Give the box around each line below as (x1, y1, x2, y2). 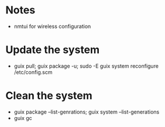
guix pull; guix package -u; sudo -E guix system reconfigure (13, 62, 159, 69)
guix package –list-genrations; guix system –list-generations (13, 108, 160, 115)
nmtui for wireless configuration (13, 23, 91, 30)
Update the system (5, 43, 100, 57)
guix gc (13, 114, 33, 121)
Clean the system (5, 89, 93, 103)
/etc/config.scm (13, 68, 53, 76)
